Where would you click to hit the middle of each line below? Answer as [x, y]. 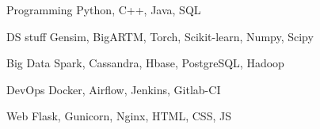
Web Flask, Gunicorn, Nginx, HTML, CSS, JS [119, 116]
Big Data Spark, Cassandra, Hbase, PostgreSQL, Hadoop [145, 63]
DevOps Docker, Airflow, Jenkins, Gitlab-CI [114, 89]
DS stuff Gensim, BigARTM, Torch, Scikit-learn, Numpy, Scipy [160, 36]
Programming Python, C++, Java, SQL [104, 9]
